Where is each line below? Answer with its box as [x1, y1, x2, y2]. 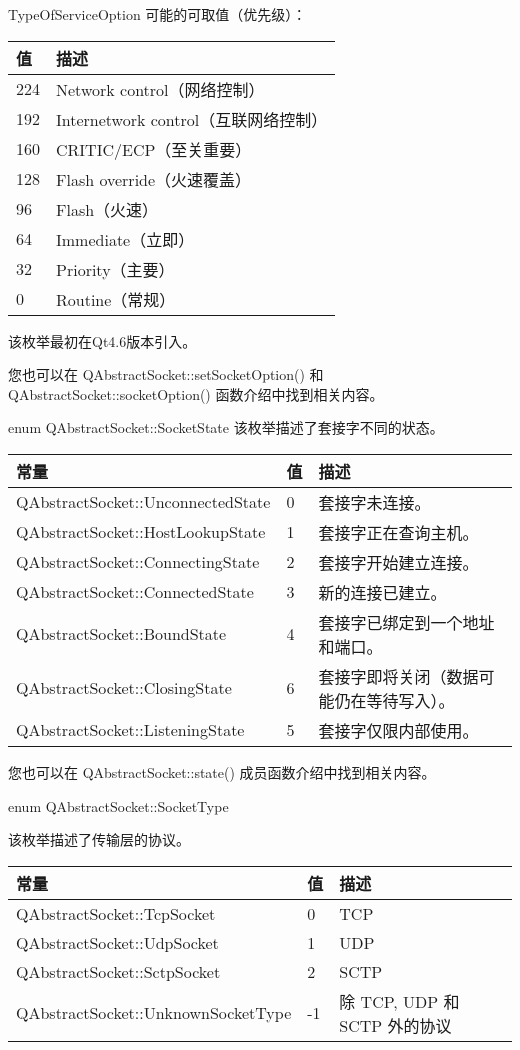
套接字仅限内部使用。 [318, 718, 479, 742]
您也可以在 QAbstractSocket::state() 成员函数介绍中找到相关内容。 [8, 761, 436, 782]
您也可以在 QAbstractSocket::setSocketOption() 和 [8, 364, 324, 385]
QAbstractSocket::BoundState [16, 622, 227, 646]
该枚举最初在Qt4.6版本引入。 [8, 330, 197, 351]
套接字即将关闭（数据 [318, 664, 479, 688]
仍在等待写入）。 [334, 688, 455, 712]
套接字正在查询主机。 [318, 520, 479, 544]
